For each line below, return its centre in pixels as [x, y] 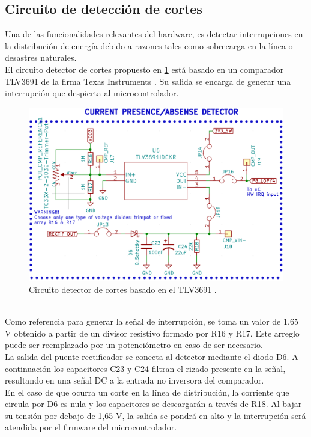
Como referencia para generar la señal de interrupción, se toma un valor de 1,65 [152, 321]
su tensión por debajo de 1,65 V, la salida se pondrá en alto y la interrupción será [155, 415]
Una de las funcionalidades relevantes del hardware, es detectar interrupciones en [154, 34]
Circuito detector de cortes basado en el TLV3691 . [123, 289]
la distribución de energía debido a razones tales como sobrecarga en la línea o [149, 45]
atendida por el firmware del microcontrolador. [91, 427]
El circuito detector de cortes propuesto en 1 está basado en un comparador [144, 69]
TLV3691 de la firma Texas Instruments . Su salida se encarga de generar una [148, 81]
